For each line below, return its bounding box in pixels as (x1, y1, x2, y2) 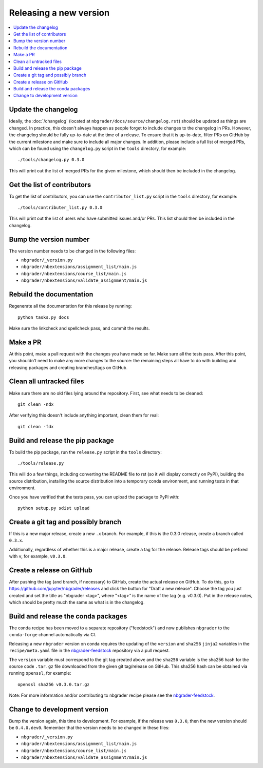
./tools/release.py (18, 460, 64, 466)
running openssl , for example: (9, 670, 72, 676)
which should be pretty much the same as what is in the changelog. (9, 600, 145, 605)
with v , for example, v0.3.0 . (9, 553, 67, 559)
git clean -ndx (18, 401, 54, 407)
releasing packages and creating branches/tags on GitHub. (9, 364, 128, 371)
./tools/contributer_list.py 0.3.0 (18, 205, 103, 210)
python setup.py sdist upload (18, 505, 90, 511)
